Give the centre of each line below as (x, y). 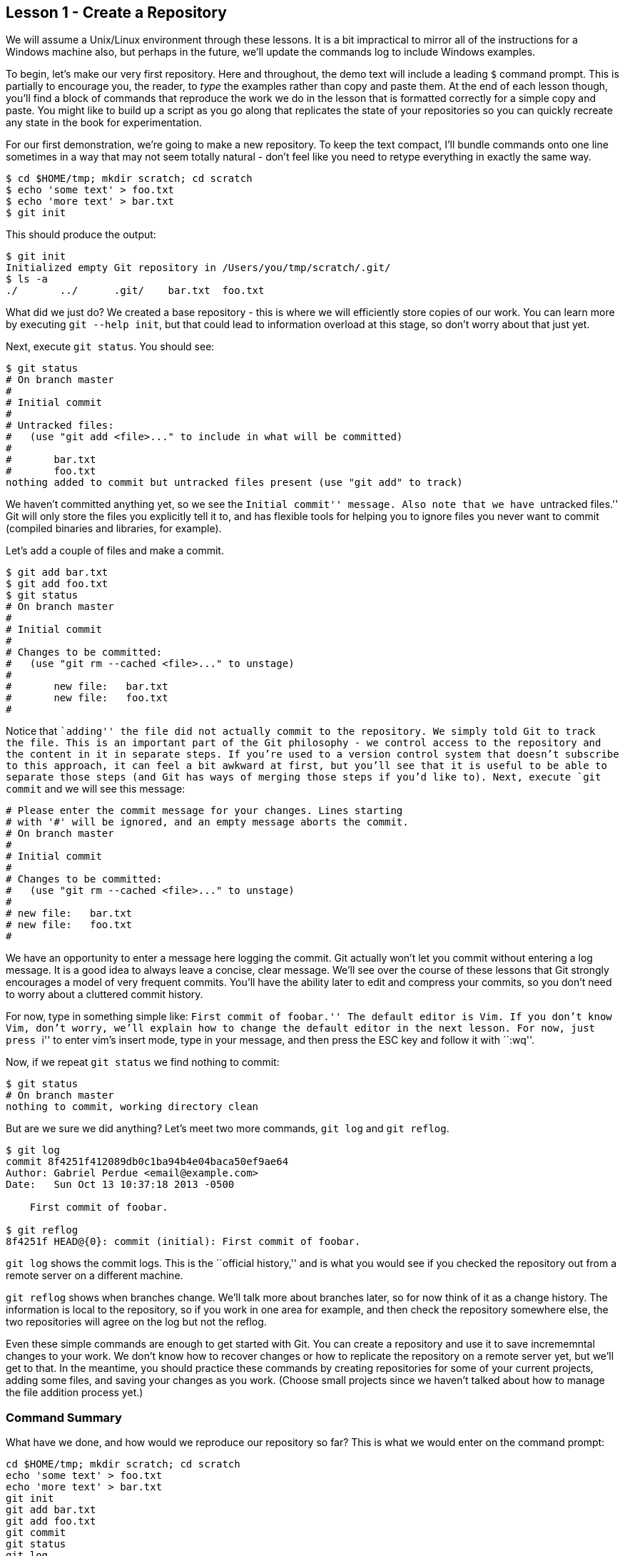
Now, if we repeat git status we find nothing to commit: (143, 1062)
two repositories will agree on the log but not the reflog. (136, 1322)
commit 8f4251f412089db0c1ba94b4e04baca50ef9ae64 (147, 1162)
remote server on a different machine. (95, 1276)
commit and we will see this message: (96, 789)
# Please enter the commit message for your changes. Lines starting (204, 811)
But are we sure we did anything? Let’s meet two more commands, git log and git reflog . (228, 1129)
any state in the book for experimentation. (104, 123)
